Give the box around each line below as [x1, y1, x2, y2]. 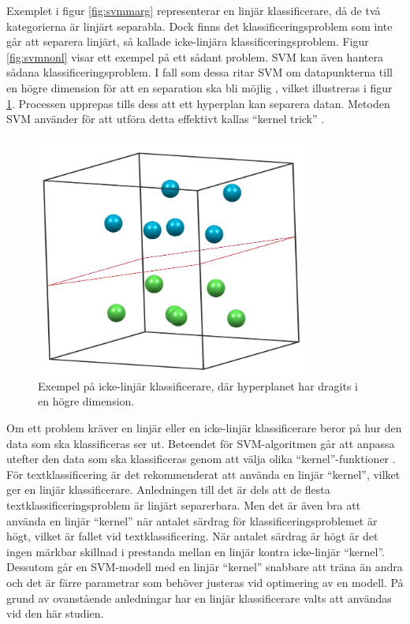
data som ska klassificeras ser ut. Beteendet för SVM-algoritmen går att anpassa [6, 435, 395, 451]
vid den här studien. [6, 605, 104, 622]
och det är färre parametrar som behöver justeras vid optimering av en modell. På [6, 574, 404, 590]
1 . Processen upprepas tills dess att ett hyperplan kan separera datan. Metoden [6, 95, 390, 111]
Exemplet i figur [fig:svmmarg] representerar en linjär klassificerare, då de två [6, 2, 381, 18]
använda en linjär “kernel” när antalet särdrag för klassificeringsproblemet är [6, 512, 378, 529]
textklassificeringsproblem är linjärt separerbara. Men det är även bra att [6, 497, 361, 514]
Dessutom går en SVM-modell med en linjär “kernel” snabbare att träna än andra [6, 559, 403, 575]
